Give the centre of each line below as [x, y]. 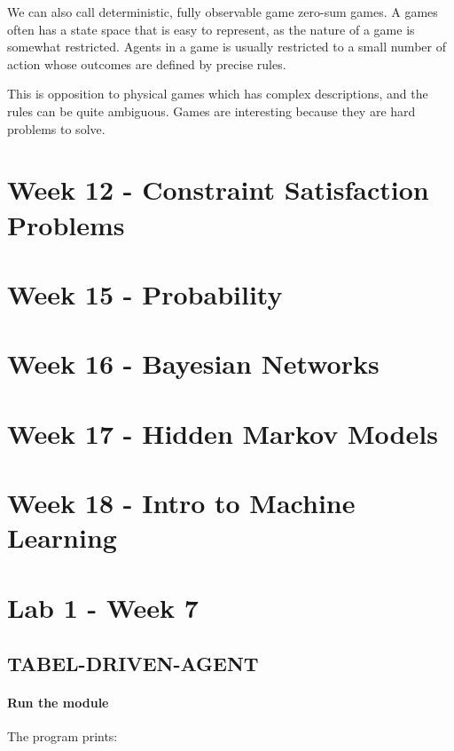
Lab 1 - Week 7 [103, 607]
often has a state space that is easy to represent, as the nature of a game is [211, 29]
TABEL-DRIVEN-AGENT [133, 664]
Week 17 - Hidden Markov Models [223, 433]
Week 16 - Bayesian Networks [193, 364]
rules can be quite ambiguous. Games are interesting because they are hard [211, 111]
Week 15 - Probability [145, 293]
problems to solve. [56, 128]
